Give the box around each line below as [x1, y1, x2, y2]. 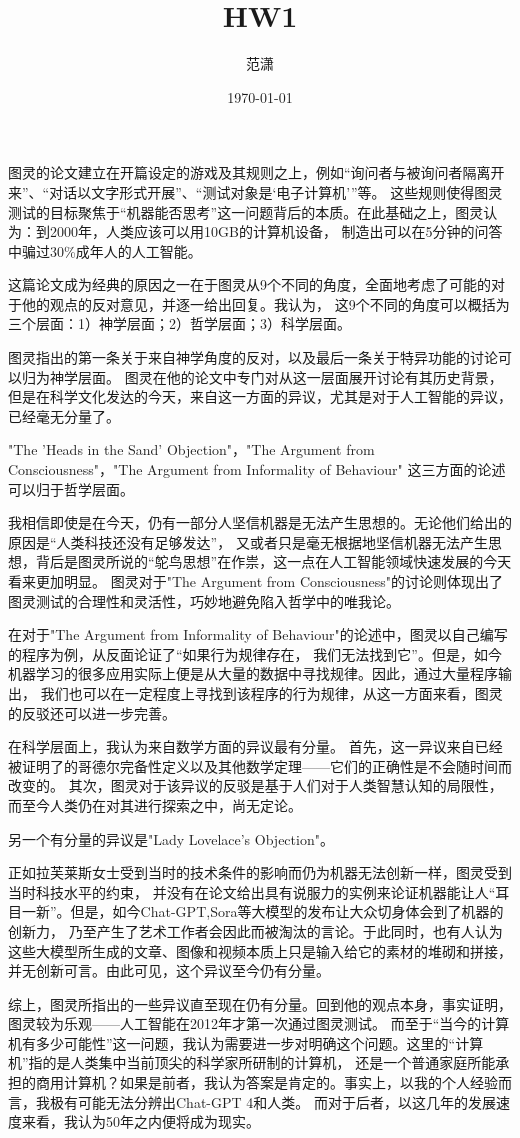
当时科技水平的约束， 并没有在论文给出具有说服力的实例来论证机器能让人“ [8, 881, 496, 902]
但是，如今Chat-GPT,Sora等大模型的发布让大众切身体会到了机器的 [70, 901, 504, 922]
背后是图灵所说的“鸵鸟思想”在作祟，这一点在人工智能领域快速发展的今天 [35, 551, 512, 572]
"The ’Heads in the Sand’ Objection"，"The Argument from [8, 439, 375, 460]
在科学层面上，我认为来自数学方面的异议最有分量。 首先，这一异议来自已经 [8, 736, 503, 757]
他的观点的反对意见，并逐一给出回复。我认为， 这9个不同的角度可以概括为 [21, 293, 510, 314]
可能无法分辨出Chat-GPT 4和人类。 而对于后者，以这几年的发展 [77, 1091, 496, 1112]
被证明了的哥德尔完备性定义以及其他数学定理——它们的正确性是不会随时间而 [8, 755, 512, 776]
